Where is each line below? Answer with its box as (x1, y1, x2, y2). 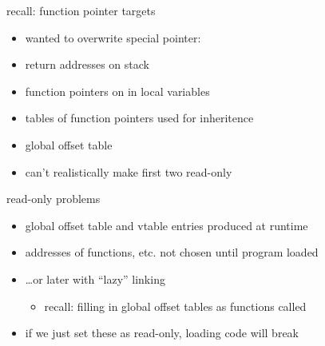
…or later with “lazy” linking (25, 270, 165, 287)
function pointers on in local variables (25, 82, 210, 99)
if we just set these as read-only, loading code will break (25, 324, 299, 341)
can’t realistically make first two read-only (25, 163, 232, 180)
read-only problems (6, 190, 101, 207)
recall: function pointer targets (6, 2, 156, 18)
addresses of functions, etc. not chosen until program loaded (25, 244, 319, 260)
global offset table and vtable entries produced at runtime (25, 217, 308, 233)
